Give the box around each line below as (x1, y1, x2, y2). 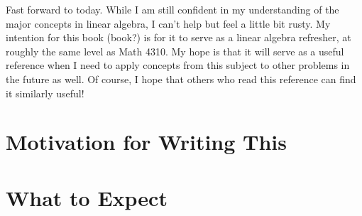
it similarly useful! (6, 85, 84, 100)
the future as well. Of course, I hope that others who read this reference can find (6, 71, 356, 86)
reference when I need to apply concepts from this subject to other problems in (6, 58, 350, 72)
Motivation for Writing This (6, 127, 287, 156)
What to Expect (6, 183, 168, 212)
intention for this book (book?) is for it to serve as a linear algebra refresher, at (6, 30, 351, 45)
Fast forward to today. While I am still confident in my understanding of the (6, 2, 339, 16)
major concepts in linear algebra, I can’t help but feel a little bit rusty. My (6, 16, 331, 31)
